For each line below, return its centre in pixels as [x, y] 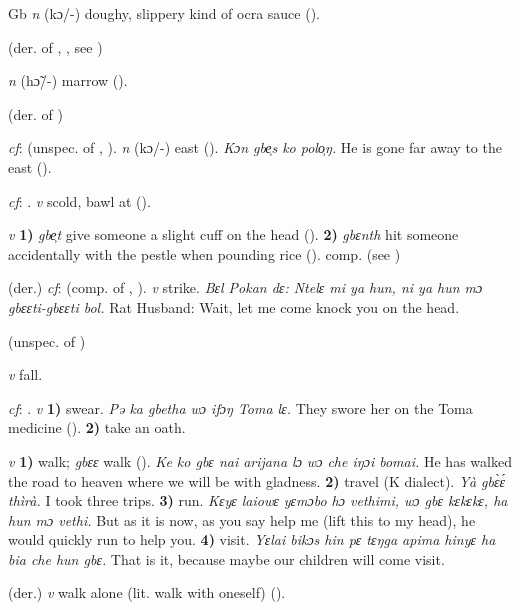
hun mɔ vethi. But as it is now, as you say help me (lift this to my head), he [242, 519]
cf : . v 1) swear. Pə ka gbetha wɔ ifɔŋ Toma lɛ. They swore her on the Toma [240, 407]
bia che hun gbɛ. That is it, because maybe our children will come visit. [226, 558]
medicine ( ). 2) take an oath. [97, 427]
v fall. [25, 374]
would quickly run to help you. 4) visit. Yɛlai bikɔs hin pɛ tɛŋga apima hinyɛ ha [252, 539]
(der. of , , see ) [55, 46]
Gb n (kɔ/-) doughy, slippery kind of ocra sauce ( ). [164, 13]
